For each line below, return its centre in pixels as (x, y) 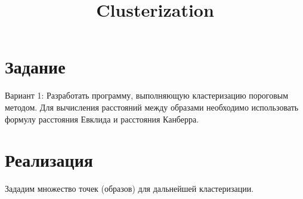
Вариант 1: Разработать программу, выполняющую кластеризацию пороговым (147, 95)
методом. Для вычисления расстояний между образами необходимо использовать (152, 107)
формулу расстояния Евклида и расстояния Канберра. (102, 119)
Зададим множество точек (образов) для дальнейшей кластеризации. (129, 189)
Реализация (49, 160)
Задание (35, 67)
